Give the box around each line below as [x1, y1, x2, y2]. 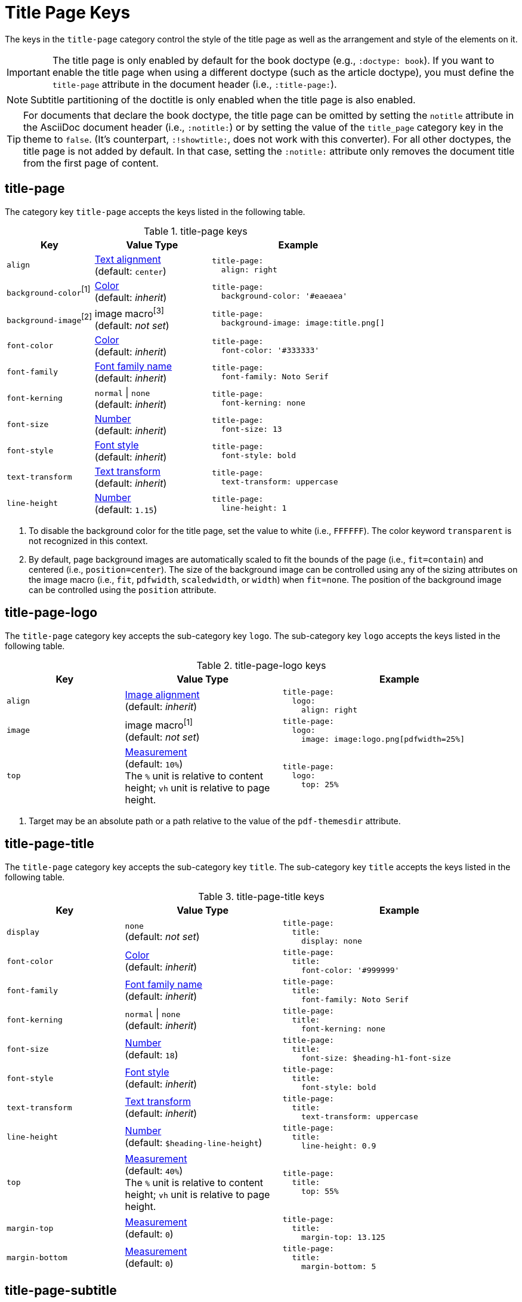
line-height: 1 [221, 503, 287, 512]
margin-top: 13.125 [301, 1232, 385, 1242]
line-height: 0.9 [301, 1141, 376, 1150]
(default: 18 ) [125, 1049, 178, 1061]
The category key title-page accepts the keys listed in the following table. [5, 206, 305, 217]
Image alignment [125, 689, 200, 701]
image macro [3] [94, 305, 164, 320]
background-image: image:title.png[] [221, 318, 385, 328]
